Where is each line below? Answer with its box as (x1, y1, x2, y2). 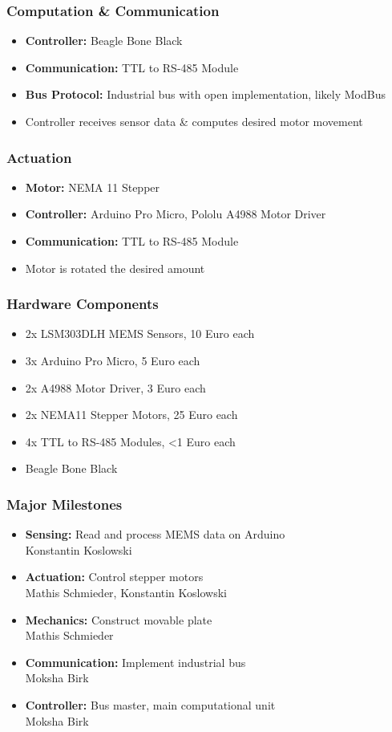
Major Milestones (6, 494, 123, 514)
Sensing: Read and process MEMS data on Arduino (25, 526, 285, 543)
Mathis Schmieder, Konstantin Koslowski (25, 584, 227, 600)
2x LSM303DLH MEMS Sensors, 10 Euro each (25, 325, 255, 342)
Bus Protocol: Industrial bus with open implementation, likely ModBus (25, 86, 386, 103)
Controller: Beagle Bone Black (25, 32, 183, 49)
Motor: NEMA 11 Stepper (25, 178, 160, 195)
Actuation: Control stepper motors (25, 568, 204, 585)
